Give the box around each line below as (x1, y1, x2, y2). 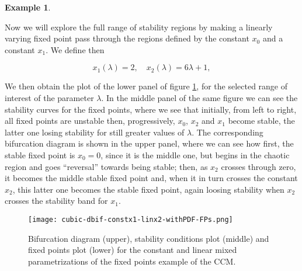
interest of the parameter (5, 91, 94, 103)
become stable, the (228, 114, 295, 127)
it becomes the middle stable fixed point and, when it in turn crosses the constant (5, 172, 298, 184)
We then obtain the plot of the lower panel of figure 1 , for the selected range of (5, 80, 288, 92)
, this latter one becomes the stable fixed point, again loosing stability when (12, 183, 284, 195)
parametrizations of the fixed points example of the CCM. (28, 255, 236, 267)
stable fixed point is (5, 148, 75, 161)
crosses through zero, (221, 160, 296, 172)
